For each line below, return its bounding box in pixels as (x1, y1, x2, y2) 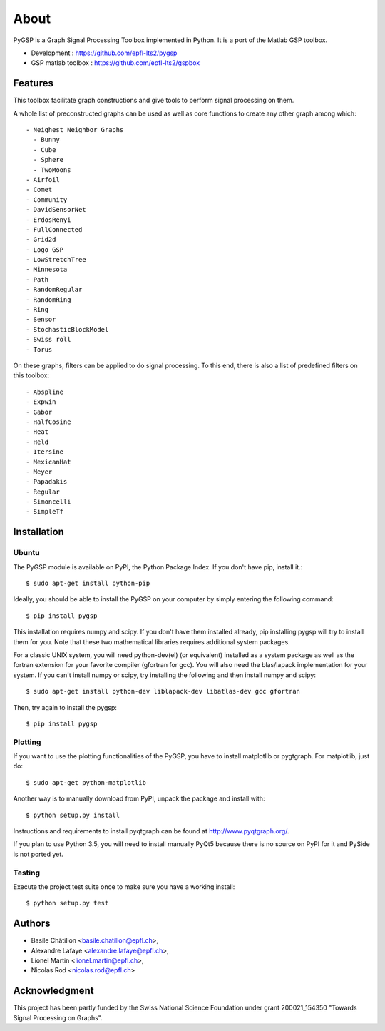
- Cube (33, 146, 56, 153)
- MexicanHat (26, 457, 71, 466)
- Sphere (33, 156, 64, 164)
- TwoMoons (33, 166, 71, 174)
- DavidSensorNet (26, 205, 86, 214)
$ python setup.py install (26, 811, 120, 819)
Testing (13, 868, 41, 878)
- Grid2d (26, 235, 56, 244)
